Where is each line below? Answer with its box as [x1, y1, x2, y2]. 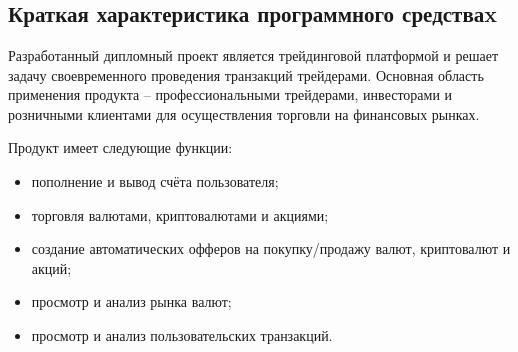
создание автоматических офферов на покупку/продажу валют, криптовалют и [31, 238, 511, 259]
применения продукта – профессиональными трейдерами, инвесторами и [8, 84, 453, 105]
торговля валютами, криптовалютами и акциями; [31, 204, 329, 225]
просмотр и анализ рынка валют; [31, 291, 232, 312]
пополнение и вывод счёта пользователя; [31, 170, 279, 191]
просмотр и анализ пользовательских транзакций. [31, 324, 333, 345]
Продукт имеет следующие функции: [8, 137, 233, 158]
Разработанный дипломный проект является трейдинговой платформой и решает [8, 45, 499, 65]
